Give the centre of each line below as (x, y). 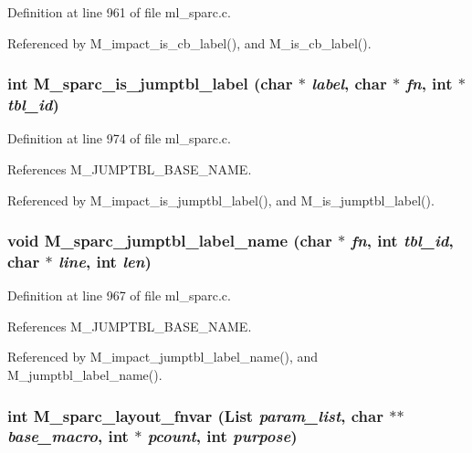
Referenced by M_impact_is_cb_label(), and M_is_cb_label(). (189, 42)
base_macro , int (68, 436)
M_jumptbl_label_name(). (85, 375)
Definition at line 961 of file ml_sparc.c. (119, 12)
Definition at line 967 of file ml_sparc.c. (119, 295)
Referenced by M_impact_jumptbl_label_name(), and (163, 357)
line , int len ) (105, 261)
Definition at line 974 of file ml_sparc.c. (119, 138)
